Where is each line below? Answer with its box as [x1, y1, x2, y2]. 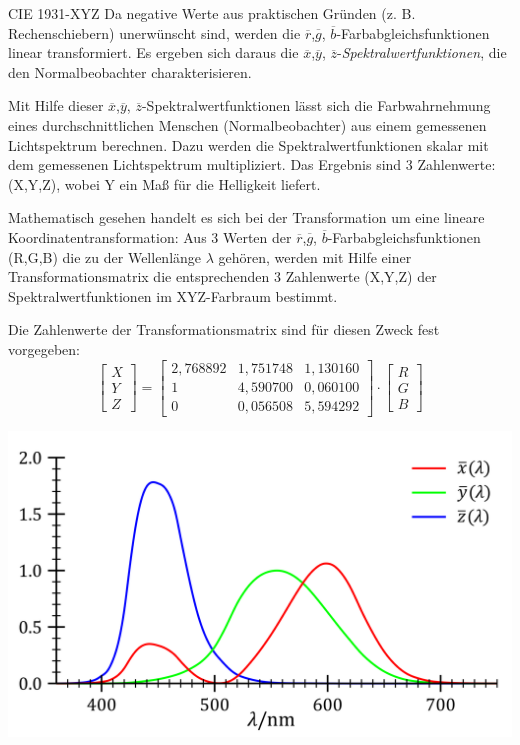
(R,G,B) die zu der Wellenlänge [8, 246, 202, 267]
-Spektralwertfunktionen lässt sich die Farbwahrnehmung [141, 95, 491, 116]
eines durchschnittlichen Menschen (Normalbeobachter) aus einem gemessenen [8, 114, 487, 135]
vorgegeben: [8, 338, 80, 359]
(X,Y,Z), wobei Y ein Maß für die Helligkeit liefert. [8, 173, 321, 194]
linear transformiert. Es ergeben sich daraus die [8, 42, 299, 63]
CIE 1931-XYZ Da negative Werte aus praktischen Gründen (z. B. [8, 3, 416, 23]
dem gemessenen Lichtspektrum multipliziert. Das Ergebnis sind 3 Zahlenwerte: [8, 154, 496, 175]
